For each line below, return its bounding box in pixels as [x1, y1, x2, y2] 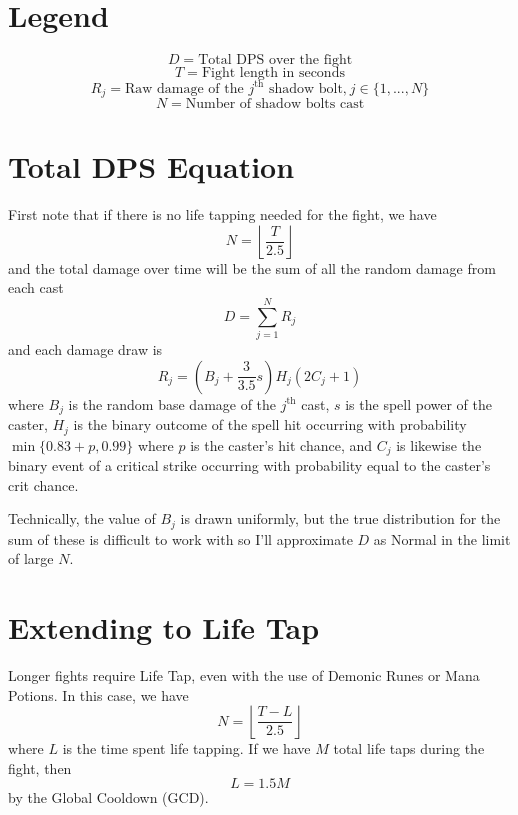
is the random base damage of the [68, 393, 277, 414]
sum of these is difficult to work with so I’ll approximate [8, 528, 353, 549]
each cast [8, 277, 64, 298]
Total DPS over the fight [198, 53, 353, 68]
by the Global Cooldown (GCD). [8, 787, 209, 808]
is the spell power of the [345, 393, 492, 414]
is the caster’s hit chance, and [190, 434, 373, 455]
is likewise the [396, 434, 482, 455]
